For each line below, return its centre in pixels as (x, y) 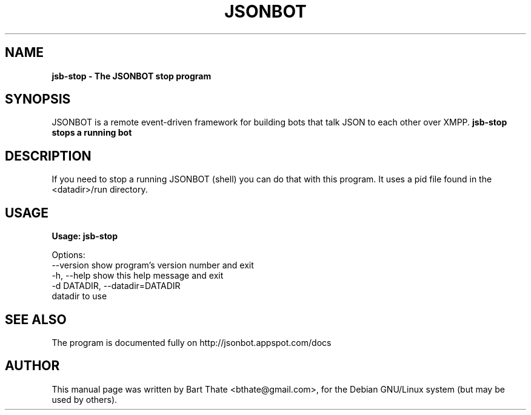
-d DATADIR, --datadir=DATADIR (116, 286)
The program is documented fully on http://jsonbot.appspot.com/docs (192, 342)
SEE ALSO (36, 319)
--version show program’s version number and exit (153, 265)
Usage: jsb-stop (85, 236)
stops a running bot (92, 133)
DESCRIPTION (48, 156)
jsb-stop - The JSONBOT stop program (132, 76)
